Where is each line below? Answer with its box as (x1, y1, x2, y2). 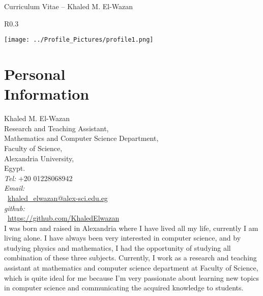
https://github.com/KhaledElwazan (8, 213, 120, 223)
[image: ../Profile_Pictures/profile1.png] (4, 36, 154, 44)
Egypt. (4, 163, 25, 173)
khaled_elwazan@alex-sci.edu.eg (8, 192, 108, 203)
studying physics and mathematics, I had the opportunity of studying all (4, 242, 231, 253)
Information (4, 83, 90, 104)
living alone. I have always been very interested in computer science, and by (4, 232, 241, 243)
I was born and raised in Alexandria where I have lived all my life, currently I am (4, 222, 258, 233)
